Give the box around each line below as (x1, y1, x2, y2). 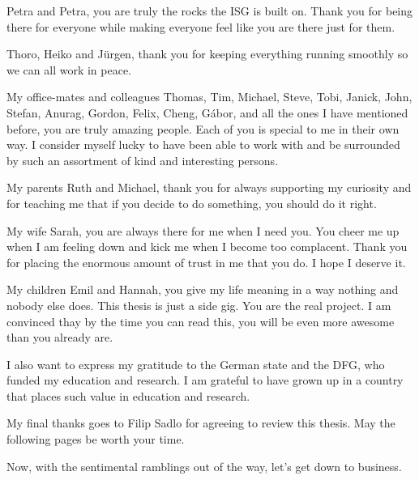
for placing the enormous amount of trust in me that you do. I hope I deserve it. (6, 253, 406, 270)
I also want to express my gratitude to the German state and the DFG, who (6, 355, 385, 372)
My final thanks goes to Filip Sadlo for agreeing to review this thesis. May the (6, 414, 395, 431)
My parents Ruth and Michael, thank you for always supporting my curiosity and (6, 179, 412, 196)
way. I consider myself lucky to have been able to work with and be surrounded (6, 136, 400, 153)
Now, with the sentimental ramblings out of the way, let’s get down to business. (6, 457, 402, 474)
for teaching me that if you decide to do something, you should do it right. (6, 194, 377, 211)
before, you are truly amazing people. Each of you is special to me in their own (6, 120, 400, 137)
